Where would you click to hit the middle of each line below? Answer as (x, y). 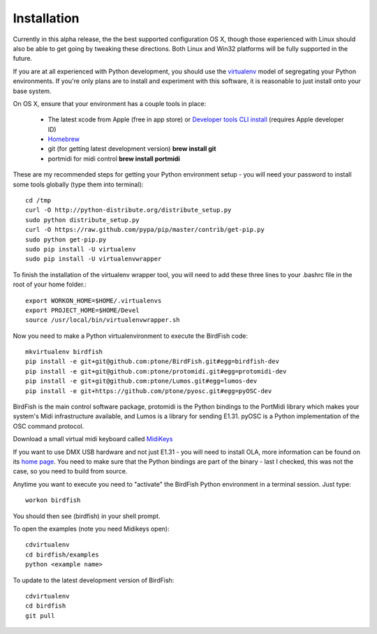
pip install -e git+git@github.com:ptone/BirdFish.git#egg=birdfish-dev (152, 362)
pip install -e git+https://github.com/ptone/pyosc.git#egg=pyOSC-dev (149, 391)
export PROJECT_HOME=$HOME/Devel (82, 310)
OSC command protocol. (49, 426)
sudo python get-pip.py (66, 239)
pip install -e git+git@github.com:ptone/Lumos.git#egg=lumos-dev (141, 381)
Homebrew (64, 139)
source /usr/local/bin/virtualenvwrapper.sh (103, 320)
